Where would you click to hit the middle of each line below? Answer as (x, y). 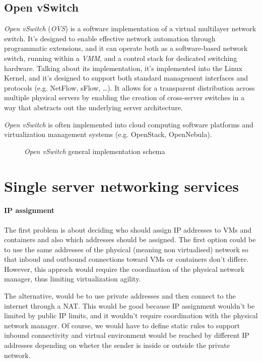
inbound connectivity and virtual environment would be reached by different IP (127, 335)
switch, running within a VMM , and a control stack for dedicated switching (121, 58)
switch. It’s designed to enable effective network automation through (110, 38)
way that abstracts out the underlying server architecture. (93, 107)
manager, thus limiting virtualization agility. (73, 279)
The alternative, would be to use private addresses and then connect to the (120, 296)
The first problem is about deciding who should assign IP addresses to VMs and (128, 229)
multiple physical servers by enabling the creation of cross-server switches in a (124, 97)
